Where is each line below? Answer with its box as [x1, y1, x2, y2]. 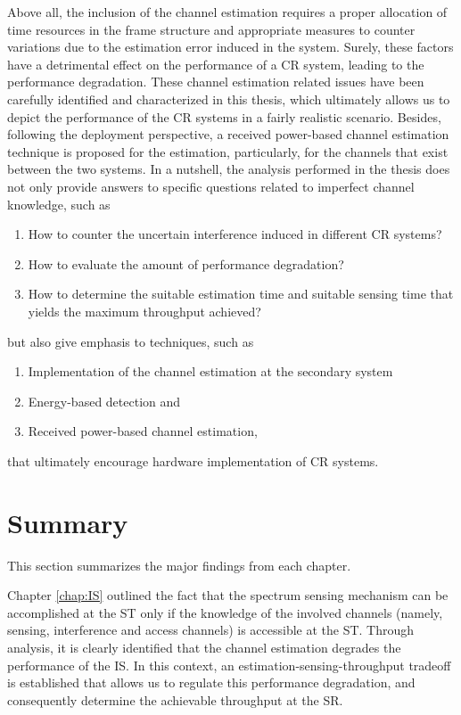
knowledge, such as [7, 194, 111, 213]
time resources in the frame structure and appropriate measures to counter [7, 20, 416, 38]
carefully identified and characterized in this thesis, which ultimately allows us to [7, 89, 450, 108]
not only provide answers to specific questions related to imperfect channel [7, 177, 415, 195]
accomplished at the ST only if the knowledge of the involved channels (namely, [7, 603, 443, 621]
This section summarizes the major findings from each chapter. [7, 555, 351, 574]
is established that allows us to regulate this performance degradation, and [7, 673, 416, 692]
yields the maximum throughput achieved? [28, 301, 261, 320]
